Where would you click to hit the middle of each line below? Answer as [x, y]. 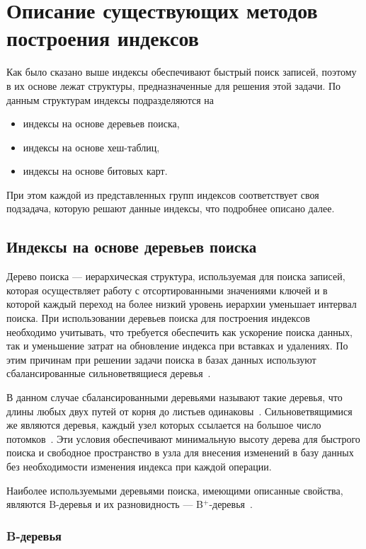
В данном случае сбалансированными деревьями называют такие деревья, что [175, 397]
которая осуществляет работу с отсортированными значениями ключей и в [167, 290]
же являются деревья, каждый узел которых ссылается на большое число [164, 425]
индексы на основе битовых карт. [95, 171]
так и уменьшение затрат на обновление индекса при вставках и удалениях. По [177, 346]
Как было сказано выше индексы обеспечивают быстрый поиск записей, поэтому [182, 72]
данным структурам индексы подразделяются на [110, 99]
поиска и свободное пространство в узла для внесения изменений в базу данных [180, 452]
